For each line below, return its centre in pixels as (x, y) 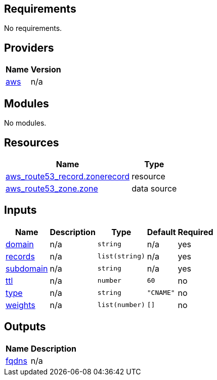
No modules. (25, 123)
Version (46, 70)
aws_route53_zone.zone (52, 188)
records (20, 256)
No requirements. (33, 28)
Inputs (20, 210)
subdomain (27, 268)
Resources (32, 142)
